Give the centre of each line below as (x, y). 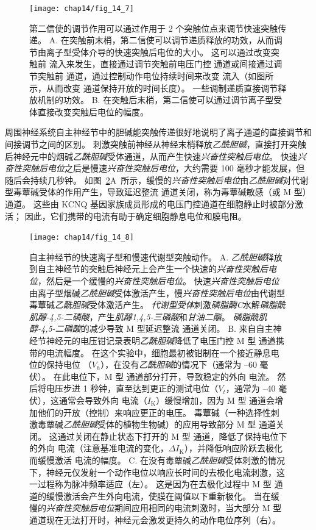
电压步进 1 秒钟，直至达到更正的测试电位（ (132, 388)
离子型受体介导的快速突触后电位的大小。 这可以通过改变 (158, 52)
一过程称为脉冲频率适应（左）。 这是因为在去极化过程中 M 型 (150, 484)
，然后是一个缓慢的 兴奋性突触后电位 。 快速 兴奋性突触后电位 (159, 281)
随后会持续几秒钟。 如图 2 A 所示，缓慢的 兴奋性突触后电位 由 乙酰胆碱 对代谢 (157, 180)
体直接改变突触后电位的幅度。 (89, 111)
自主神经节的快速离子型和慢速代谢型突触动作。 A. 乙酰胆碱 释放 (156, 256)
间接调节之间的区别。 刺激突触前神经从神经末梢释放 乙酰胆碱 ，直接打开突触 (156, 144)
